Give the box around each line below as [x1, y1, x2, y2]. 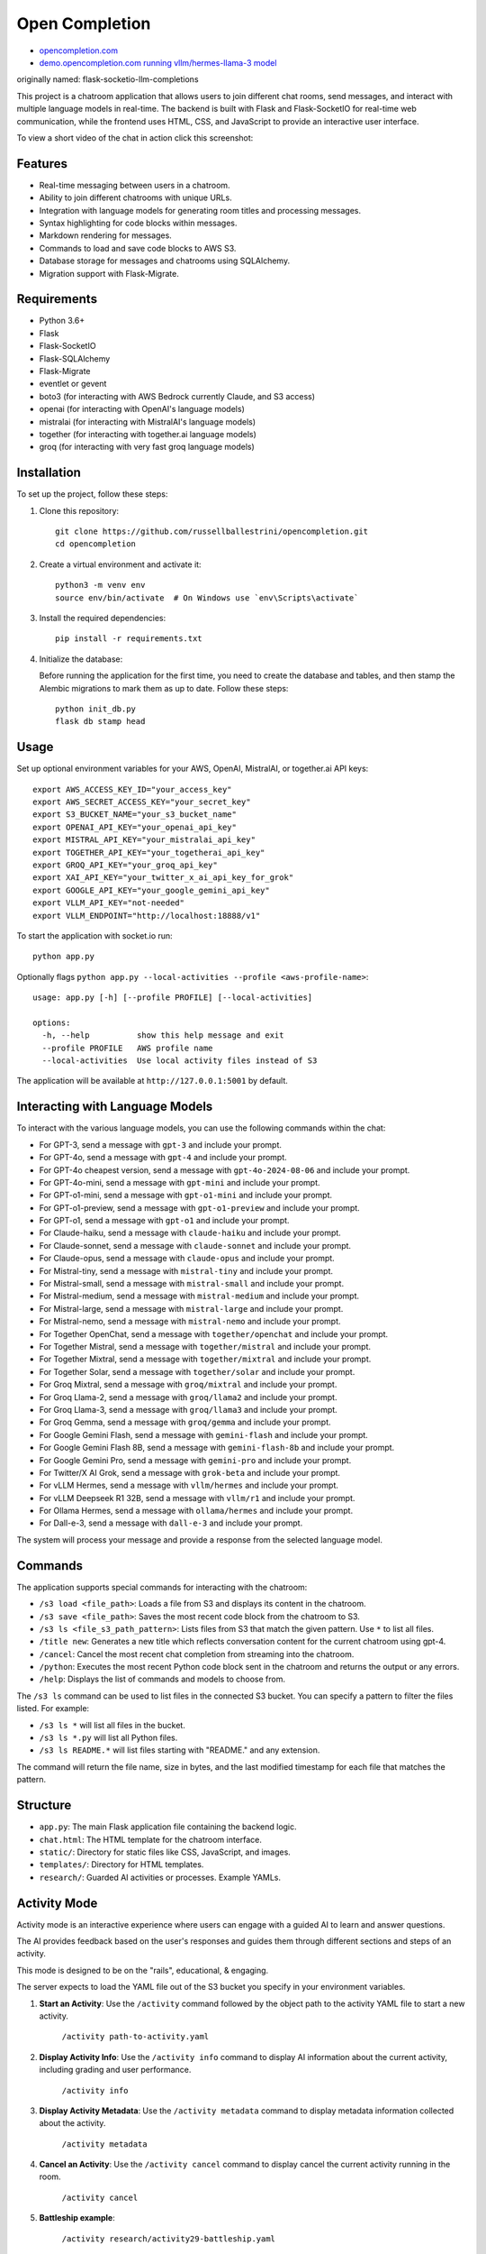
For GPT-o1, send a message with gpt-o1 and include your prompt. [39, 1215, 290, 1226]
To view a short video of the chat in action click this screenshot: [16, 132, 254, 143]
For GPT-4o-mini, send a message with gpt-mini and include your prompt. [39, 1177, 320, 1187]
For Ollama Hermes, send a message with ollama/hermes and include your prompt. [39, 1506, 354, 1516]
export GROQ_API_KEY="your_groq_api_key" [32, 859, 218, 870]
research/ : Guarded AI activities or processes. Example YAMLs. [39, 1872, 282, 1883]
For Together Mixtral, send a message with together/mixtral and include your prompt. [39, 1353, 372, 1365]
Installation [16, 465, 81, 481]
